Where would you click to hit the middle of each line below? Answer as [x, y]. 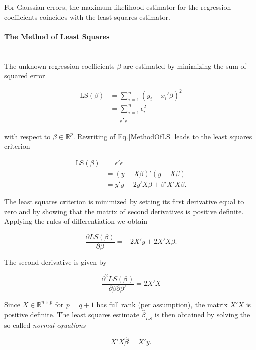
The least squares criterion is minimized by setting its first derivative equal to [124, 201]
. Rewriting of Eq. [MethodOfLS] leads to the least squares [163, 136]
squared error [25, 75]
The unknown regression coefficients [59, 65]
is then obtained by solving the [202, 314]
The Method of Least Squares [57, 36]
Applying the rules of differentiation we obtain [76, 221]
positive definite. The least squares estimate [72, 314]
